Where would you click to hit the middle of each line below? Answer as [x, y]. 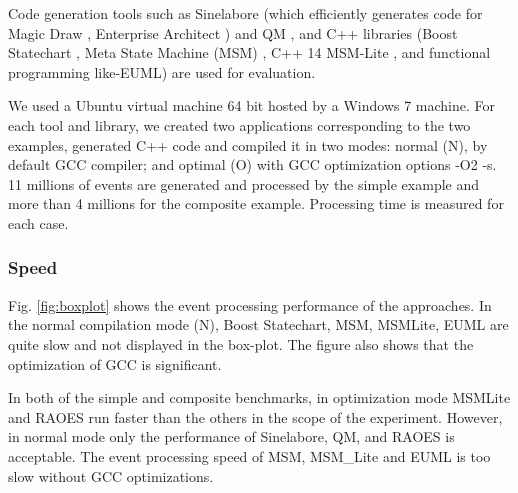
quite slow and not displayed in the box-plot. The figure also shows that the [241, 343]
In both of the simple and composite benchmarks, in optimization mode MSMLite [259, 397]
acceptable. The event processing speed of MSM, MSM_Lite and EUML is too [249, 455]
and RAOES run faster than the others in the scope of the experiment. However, [255, 416]
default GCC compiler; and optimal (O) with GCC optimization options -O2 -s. [252, 164]
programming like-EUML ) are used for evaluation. [162, 71]
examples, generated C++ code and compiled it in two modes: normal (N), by [248, 144]
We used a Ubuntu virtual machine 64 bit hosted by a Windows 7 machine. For [252, 105]
